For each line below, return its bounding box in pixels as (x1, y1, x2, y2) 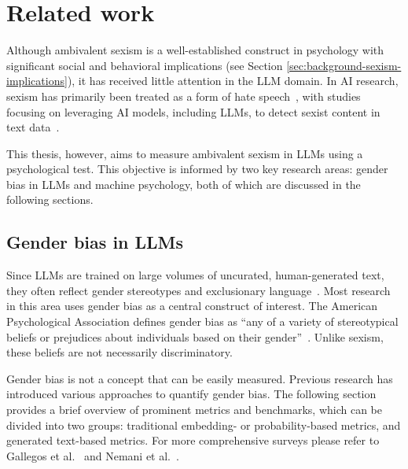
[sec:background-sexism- (286, 57, 402, 73)
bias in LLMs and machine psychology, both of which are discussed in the (6, 175, 361, 192)
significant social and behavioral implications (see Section (6, 57, 283, 73)
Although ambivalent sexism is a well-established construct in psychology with (6, 42, 384, 58)
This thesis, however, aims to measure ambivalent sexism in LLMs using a (6, 145, 363, 161)
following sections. (6, 191, 94, 208)
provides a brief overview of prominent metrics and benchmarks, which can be (6, 401, 383, 418)
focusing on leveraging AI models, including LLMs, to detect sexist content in (6, 103, 380, 120)
